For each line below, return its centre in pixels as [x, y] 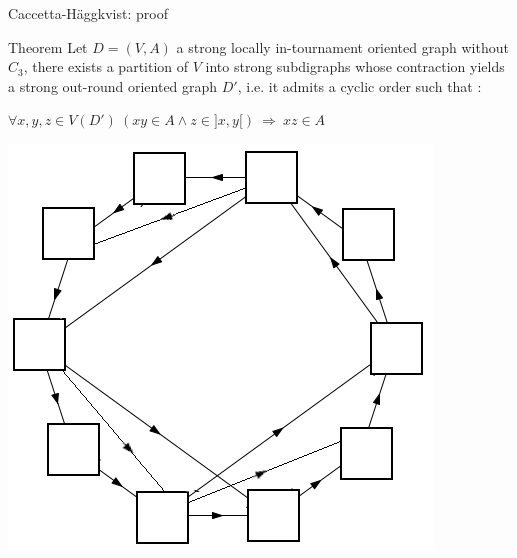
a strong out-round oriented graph [113, 85]
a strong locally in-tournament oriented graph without [342, 46]
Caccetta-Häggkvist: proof [88, 13]
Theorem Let [48, 46]
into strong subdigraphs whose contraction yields [355, 66]
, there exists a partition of [106, 66]
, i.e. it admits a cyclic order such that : [359, 85]
